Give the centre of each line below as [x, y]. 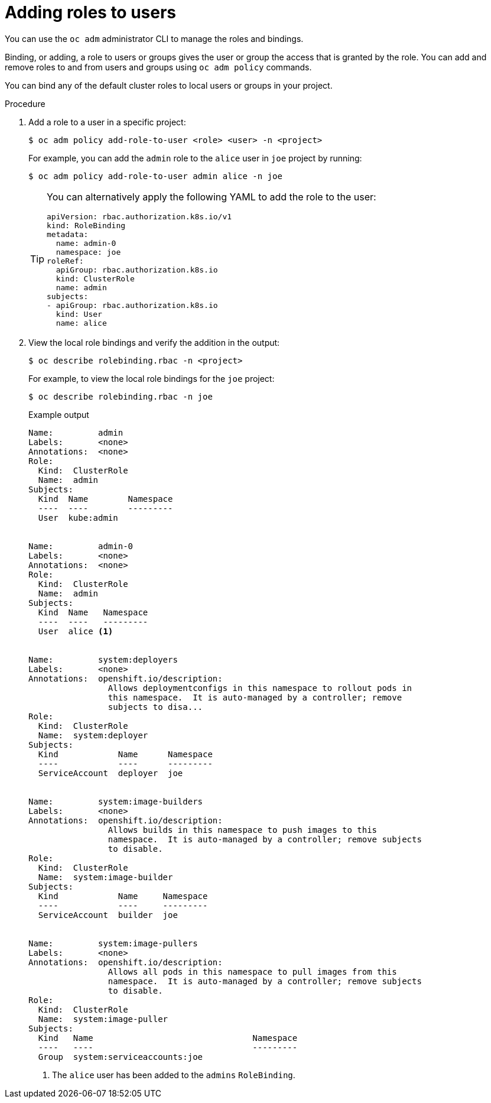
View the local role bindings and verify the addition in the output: [154, 342]
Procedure [25, 103]
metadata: [68, 234]
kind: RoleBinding [86, 225]
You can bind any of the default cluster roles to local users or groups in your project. [169, 85]
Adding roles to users [91, 12]
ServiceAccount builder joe [108, 915]
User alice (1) [76, 631]
